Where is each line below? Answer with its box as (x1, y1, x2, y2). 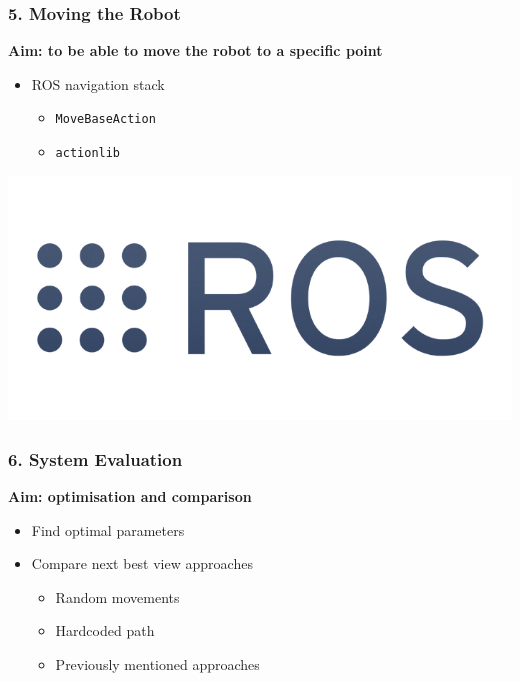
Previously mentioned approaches (55, 653, 260, 674)
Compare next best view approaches (31, 553, 253, 574)
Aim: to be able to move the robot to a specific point (8, 40, 383, 61)
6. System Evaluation (8, 446, 183, 471)
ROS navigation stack (31, 73, 165, 94)
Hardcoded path (55, 620, 155, 641)
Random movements (55, 586, 180, 607)
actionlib (55, 146, 121, 161)
